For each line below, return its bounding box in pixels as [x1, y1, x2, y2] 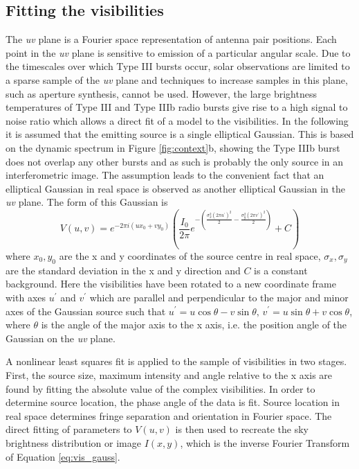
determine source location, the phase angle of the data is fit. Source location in [6, 395, 340, 409]
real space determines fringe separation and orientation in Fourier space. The [6, 408, 332, 423]
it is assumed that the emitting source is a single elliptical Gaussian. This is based [6, 127, 354, 141]
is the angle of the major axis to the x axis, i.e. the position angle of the [41, 317, 347, 332]
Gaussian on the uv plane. [6, 330, 116, 345]
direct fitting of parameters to [6, 422, 132, 436]
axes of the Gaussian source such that [6, 303, 166, 318]
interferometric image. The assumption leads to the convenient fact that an [6, 168, 324, 182]
